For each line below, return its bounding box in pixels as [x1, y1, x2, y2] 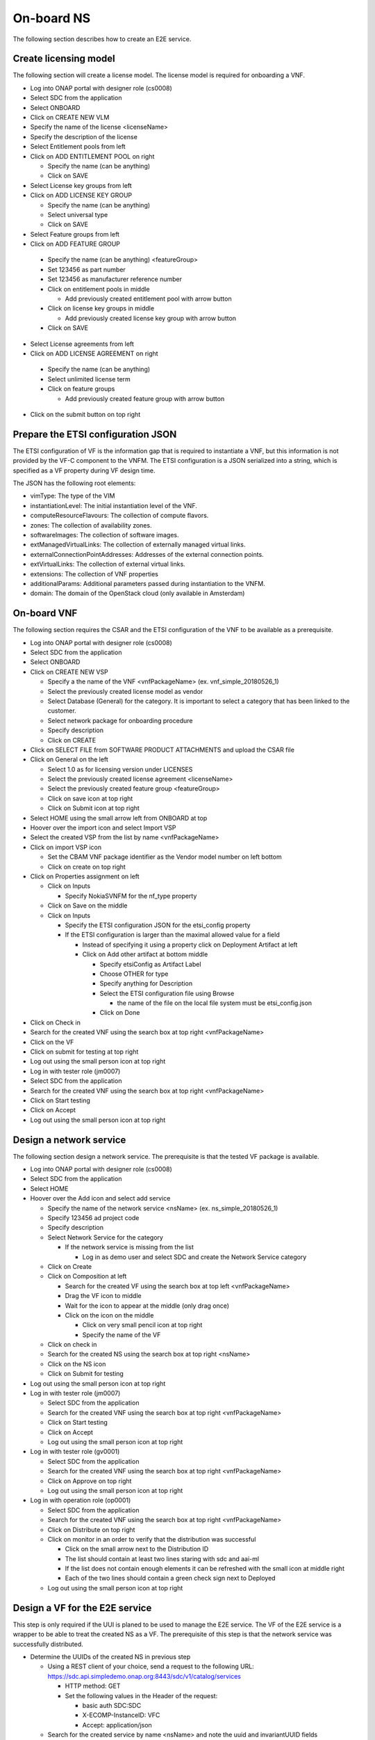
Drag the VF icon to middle [65, 1292, 142, 1300]
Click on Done [99, 1009, 140, 1017]
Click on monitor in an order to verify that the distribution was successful [47, 1535, 256, 1543]
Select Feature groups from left [30, 230, 119, 238]
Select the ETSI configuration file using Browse [99, 989, 235, 997]
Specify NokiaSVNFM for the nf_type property [65, 892, 197, 900]
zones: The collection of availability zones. [30, 521, 152, 529]
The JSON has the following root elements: [12, 479, 136, 487]
